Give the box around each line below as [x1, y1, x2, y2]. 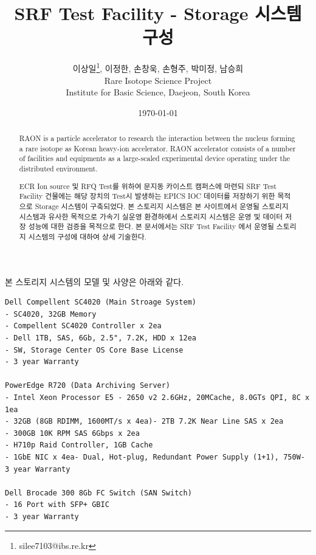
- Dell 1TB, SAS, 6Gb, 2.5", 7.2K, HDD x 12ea [5, 333, 196, 342]
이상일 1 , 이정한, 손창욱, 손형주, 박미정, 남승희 [72, 60, 244, 74]
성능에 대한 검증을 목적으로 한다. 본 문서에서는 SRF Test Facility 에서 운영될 [28, 221, 274, 232]
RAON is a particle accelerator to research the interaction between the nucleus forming [19, 133, 295, 143]
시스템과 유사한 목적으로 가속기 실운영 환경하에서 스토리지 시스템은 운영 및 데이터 [19, 211, 283, 221]
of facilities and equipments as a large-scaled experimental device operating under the [19, 153, 290, 164]
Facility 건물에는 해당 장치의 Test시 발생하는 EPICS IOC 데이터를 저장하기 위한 [19, 191, 275, 201]
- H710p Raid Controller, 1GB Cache [5, 441, 153, 450]
